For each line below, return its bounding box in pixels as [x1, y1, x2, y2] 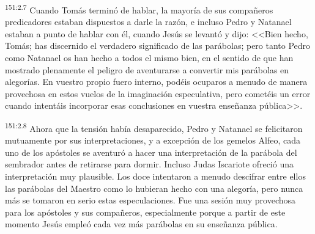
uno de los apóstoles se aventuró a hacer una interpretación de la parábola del [5, 145, 297, 158]
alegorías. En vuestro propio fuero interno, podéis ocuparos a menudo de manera [5, 75, 308, 88]
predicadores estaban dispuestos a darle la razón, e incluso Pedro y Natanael [5, 15, 292, 28]
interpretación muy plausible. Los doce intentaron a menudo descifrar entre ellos [5, 170, 306, 183]
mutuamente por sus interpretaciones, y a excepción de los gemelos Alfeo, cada [5, 134, 301, 147]
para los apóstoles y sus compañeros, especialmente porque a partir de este [5, 205, 286, 218]
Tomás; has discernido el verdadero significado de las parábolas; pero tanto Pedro [5, 39, 311, 52]
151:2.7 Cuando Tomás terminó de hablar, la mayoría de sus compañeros [5, 2, 273, 16]
